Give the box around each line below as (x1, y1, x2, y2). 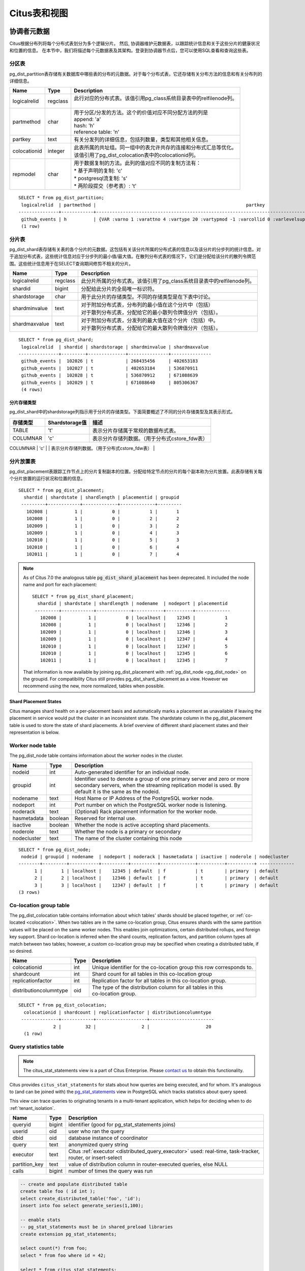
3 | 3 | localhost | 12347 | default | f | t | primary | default (34, 882, 279, 888)
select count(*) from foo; (20, 1246, 87, 1251)
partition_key (12, 1161, 44, 1168)
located (9, 919, 25, 925)
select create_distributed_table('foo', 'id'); (20, 1195, 141, 1201)
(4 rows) (21, 386, 43, 392)
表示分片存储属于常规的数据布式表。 (92, 427, 179, 434)
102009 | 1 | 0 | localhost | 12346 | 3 (40, 629, 228, 635)
